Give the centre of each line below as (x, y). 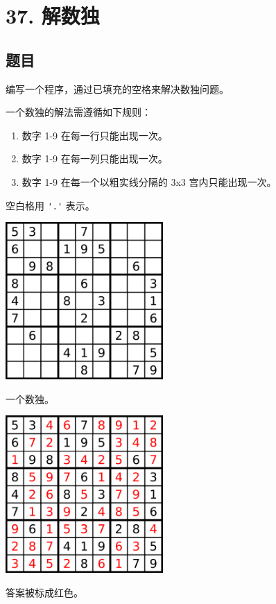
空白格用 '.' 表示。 (50, 205)
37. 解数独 (53, 16)
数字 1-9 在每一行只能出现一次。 (95, 135)
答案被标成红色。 (44, 592)
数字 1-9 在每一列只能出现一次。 (95, 158)
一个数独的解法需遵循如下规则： (78, 112)
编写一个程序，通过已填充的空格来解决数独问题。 (117, 88)
